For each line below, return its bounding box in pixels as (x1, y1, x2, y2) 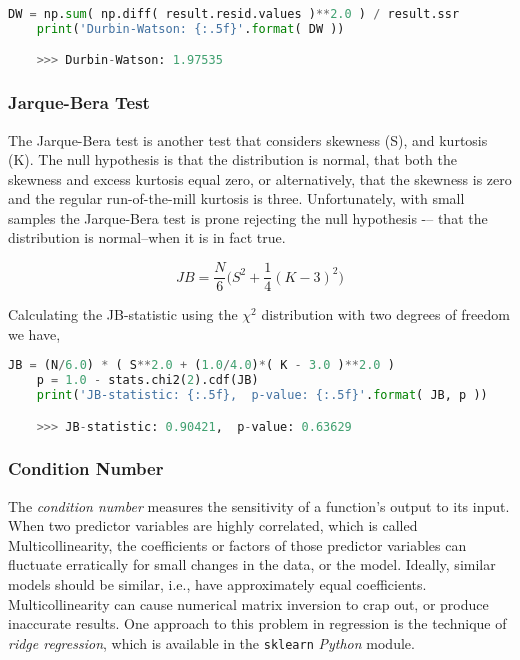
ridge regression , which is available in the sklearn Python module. (8, 632, 415, 653)
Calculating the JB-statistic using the (8, 304, 238, 325)
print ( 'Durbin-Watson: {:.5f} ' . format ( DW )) (36, 21, 345, 36)
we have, (8, 323, 61, 344)
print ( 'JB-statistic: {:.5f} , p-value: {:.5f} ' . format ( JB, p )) (36, 388, 488, 403)
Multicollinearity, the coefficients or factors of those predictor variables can (8, 534, 467, 555)
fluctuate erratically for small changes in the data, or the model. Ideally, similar (8, 554, 496, 575)
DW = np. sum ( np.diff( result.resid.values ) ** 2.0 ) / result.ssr (8, 7, 460, 21)
